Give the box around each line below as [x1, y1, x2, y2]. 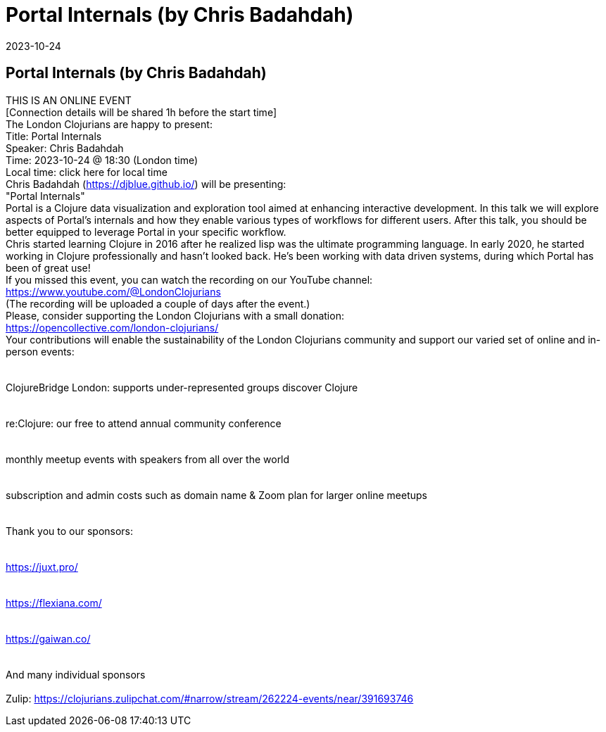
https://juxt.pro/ [6, 560, 78, 573]
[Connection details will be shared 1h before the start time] [6, 106, 277, 118]
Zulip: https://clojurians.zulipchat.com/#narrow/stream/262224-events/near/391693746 [6, 692, 414, 705]
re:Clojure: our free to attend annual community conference [6, 417, 282, 429]
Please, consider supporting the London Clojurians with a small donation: [6, 309, 344, 322]
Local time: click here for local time [6, 165, 168, 178]
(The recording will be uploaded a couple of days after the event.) [6, 297, 310, 310]
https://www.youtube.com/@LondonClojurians [6, 285, 221, 298]
